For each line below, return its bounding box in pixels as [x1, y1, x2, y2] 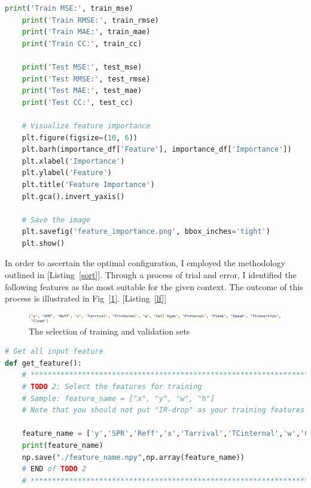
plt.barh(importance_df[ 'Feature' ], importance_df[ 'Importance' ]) [22, 145, 292, 154]
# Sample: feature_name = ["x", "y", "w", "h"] [22, 394, 215, 403]
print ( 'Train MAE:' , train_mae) [22, 28, 151, 37]
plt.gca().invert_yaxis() [22, 192, 125, 201]
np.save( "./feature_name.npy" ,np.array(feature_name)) [22, 453, 245, 462]
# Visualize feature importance [22, 121, 151, 130]
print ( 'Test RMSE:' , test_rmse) [22, 74, 151, 83]
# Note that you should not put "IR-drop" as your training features [22, 406, 305, 415]
